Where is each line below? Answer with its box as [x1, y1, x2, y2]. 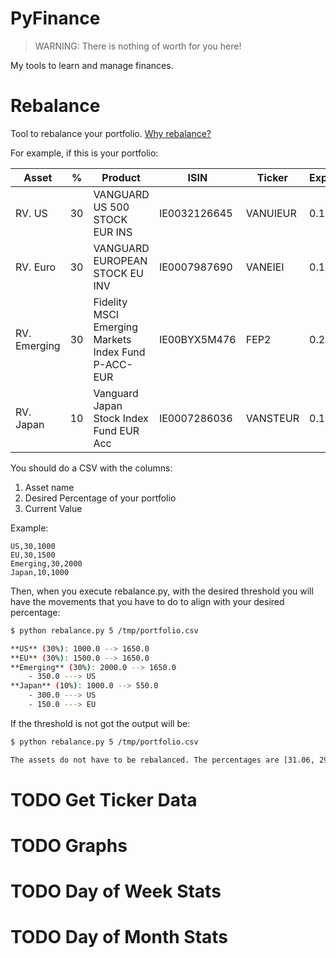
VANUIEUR [245, 206, 297, 220]
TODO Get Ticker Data [10, 788, 198, 811]
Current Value [24, 502, 83, 514]
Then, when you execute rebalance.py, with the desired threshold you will [10, 585, 314, 597]
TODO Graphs [10, 835, 128, 857]
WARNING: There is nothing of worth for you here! [34, 40, 242, 52]
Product [101, 170, 141, 184]
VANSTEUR [245, 411, 300, 425]
